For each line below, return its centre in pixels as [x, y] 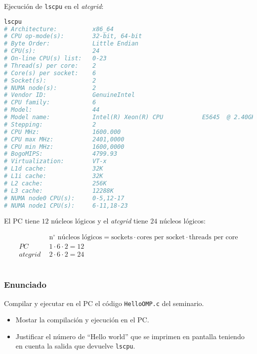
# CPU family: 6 [50, 103]
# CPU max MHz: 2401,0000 [64, 139]
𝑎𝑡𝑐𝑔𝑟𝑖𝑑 [30, 255]
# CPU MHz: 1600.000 [63, 132]
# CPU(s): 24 [52, 51]
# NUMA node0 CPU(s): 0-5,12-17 [64, 198]
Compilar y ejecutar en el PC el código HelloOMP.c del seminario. [104, 303]
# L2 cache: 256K [55, 183]
